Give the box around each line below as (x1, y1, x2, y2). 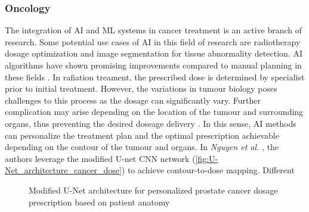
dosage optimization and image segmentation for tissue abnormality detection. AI (5, 47, 302, 60)
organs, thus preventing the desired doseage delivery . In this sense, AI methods (5, 117, 296, 129)
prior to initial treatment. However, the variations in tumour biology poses (5, 82, 277, 95)
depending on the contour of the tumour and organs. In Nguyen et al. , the (5, 141, 279, 153)
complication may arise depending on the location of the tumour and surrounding (5, 105, 304, 118)
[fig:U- (195, 152, 218, 164)
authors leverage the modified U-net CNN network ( (5, 152, 196, 164)
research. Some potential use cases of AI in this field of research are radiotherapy (5, 35, 301, 48)
